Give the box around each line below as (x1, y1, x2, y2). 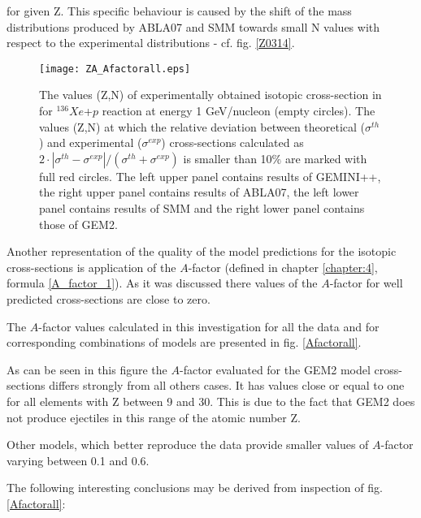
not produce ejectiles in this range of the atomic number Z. (7, 408, 301, 425)
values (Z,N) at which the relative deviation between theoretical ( (39, 118, 366, 135)
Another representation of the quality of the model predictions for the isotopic (7, 243, 397, 260)
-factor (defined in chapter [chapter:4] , (188, 258, 378, 275)
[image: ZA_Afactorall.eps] (39, 63, 191, 75)
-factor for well (329, 274, 403, 291)
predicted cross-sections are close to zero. (7, 290, 210, 307)
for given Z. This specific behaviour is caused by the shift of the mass (7, 2, 352, 19)
